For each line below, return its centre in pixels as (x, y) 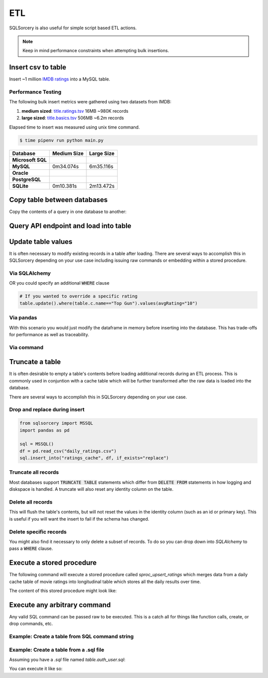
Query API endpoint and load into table (70, 226)
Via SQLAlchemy (30, 273)
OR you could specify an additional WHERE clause (59, 283)
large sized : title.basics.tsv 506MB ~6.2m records (73, 118)
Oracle (20, 173)
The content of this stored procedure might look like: (63, 591)
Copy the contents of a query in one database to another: (68, 212)
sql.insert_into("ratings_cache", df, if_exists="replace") (94, 458)
